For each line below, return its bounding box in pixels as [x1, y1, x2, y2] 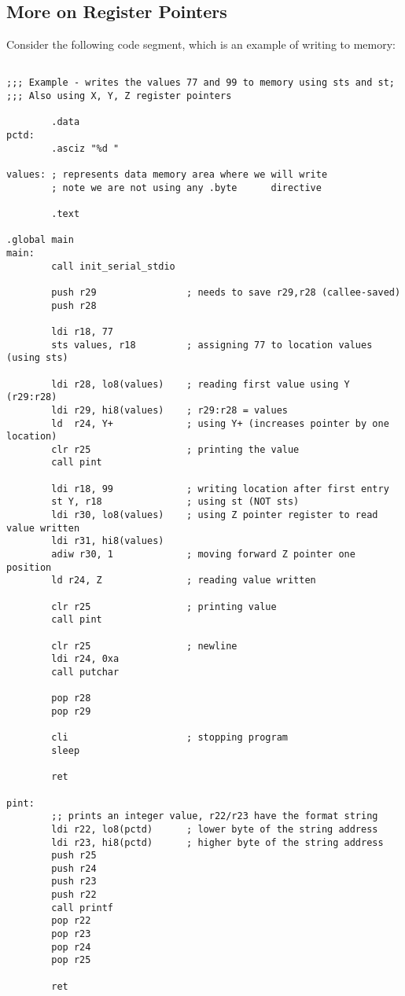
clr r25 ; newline [51, 640, 237, 652]
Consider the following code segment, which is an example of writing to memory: [6, 36, 396, 53]
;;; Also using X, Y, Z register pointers [6, 90, 232, 102]
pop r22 [51, 915, 91, 927]
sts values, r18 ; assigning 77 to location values [51, 339, 373, 351]
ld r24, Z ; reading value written [51, 575, 316, 586]
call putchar [51, 666, 120, 678]
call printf [51, 902, 114, 913]
